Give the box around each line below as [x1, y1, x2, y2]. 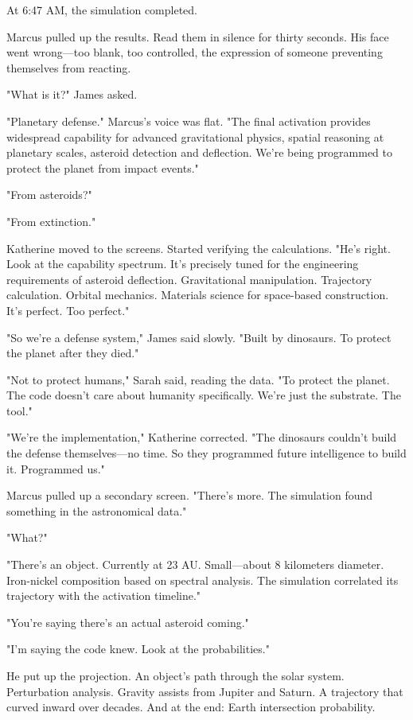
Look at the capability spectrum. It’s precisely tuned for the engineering [6, 255, 359, 272]
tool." [6, 402, 33, 418]
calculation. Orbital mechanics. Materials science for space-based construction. [6, 286, 389, 303]
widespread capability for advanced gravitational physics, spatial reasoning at [6, 128, 384, 145]
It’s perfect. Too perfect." [6, 302, 130, 318]
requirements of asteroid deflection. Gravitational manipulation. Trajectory [6, 270, 372, 287]
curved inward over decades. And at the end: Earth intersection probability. [6, 699, 376, 715]
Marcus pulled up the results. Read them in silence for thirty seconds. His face [6, 28, 389, 45]
